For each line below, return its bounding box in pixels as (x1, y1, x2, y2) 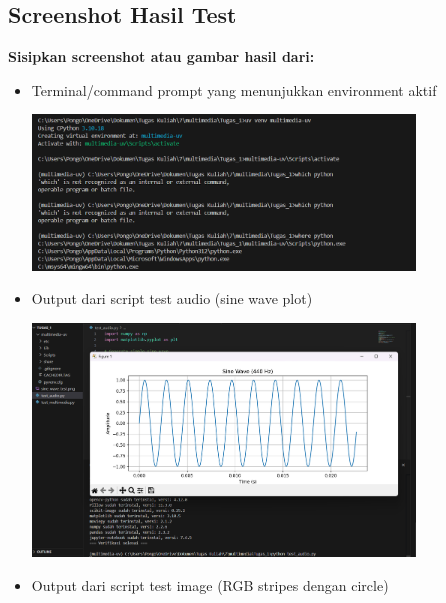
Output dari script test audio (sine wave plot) (31, 288, 313, 309)
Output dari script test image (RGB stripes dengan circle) (31, 574, 389, 595)
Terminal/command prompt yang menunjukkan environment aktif (31, 79, 437, 100)
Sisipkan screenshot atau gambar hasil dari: (8, 46, 315, 67)
